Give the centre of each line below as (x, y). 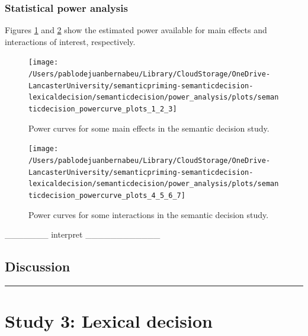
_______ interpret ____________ (83, 234)
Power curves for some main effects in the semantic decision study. (149, 128)
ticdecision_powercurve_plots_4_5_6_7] (107, 195)
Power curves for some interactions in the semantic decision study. (149, 214)
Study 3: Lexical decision (109, 321)
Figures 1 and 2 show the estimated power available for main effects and (136, 30)
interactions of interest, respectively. (70, 41)
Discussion (38, 266)
